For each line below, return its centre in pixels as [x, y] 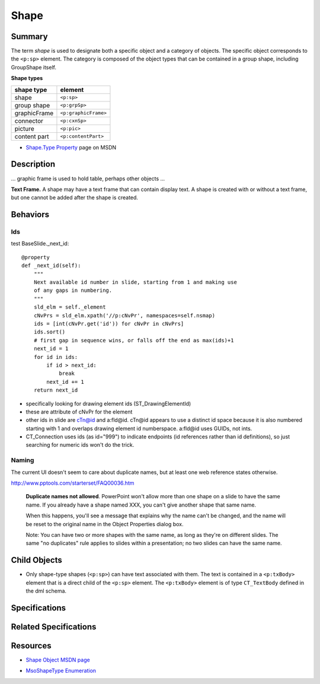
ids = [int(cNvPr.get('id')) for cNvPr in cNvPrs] [109, 324]
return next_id [56, 390]
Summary [29, 36]
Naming [23, 460]
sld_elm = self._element [70, 307]
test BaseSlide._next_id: [40, 244]
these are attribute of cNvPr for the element [79, 412]
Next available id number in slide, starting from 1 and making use [135, 282]
